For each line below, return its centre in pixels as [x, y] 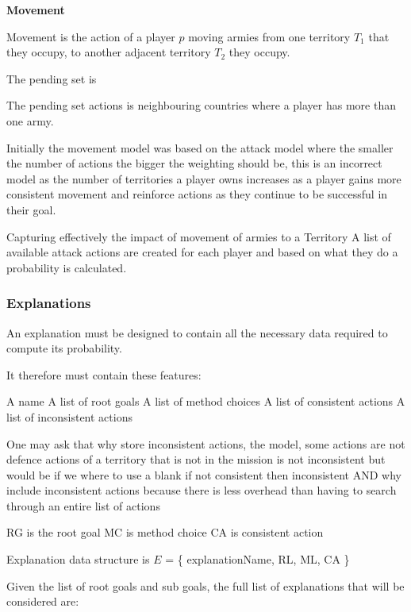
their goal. [31, 209]
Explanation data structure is [78, 559]
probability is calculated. [67, 267]
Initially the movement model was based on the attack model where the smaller [200, 147]
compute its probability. [64, 348]
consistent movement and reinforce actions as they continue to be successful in [197, 194]
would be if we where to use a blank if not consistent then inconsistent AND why [204, 474]
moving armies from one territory [269, 36]
